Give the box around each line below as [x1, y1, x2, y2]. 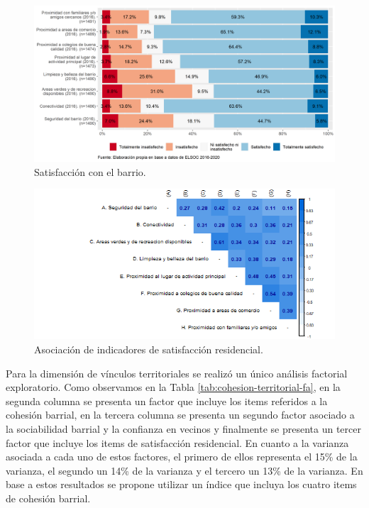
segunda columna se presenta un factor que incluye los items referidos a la [6, 393, 328, 408]
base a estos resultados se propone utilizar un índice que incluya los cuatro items [6, 477, 357, 492]
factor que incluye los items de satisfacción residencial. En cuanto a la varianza [6, 435, 349, 450]
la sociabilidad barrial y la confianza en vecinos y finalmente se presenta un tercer [6, 421, 361, 436]
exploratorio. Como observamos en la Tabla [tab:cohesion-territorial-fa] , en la [6, 380, 341, 394]
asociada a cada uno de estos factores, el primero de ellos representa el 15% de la [6, 449, 358, 464]
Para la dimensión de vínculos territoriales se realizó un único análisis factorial [6, 365, 348, 380]
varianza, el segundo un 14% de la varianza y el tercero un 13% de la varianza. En [6, 463, 363, 477]
